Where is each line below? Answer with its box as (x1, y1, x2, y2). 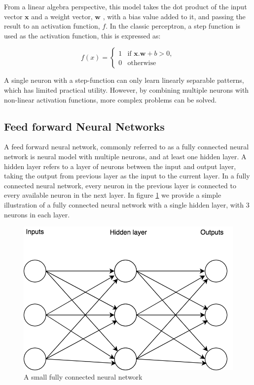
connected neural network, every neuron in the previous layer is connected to (4, 180, 236, 190)
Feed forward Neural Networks (4, 118, 165, 134)
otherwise (127, 60, 156, 67)
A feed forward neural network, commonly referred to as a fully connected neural (4, 141, 249, 152)
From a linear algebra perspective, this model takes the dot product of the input (4, 1, 247, 11)
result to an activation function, (4, 21, 100, 31)
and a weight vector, (31, 11, 93, 21)
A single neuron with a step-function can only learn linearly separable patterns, (4, 75, 244, 85)
